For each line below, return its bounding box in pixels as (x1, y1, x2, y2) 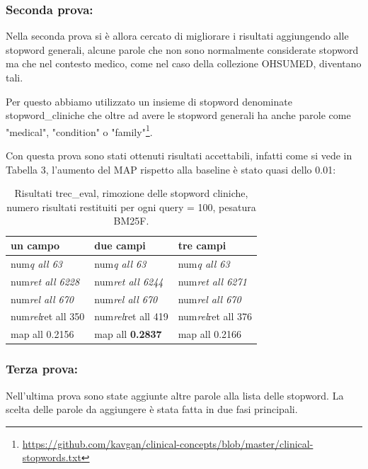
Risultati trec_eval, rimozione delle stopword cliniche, (14, 186, 248, 200)
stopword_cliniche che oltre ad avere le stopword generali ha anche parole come (6, 108, 351, 123)
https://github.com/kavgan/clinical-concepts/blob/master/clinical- (22, 436, 314, 451)
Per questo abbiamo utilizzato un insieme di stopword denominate (6, 94, 292, 108)
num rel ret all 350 (11, 309, 85, 324)
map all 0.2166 (178, 327, 242, 341)
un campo (11, 238, 60, 252)
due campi (94, 238, 146, 252)
